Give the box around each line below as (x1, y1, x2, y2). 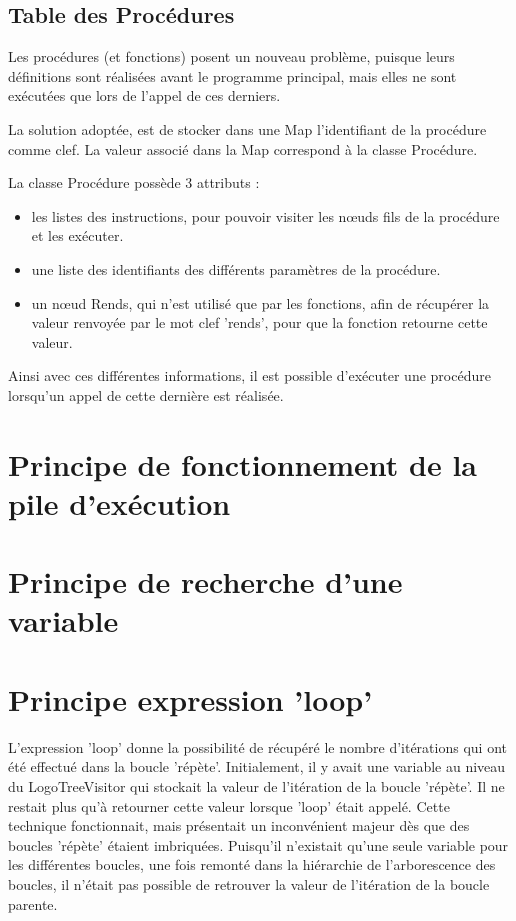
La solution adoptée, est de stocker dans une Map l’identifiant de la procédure (8, 118, 487, 139)
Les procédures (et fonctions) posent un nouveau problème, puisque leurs (8, 46, 455, 67)
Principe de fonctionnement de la (8, 443, 477, 484)
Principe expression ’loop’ (8, 678, 373, 719)
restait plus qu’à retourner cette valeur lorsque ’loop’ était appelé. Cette (8, 795, 450, 816)
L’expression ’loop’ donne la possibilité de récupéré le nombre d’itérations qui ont (8, 736, 507, 757)
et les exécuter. (31, 225, 124, 246)
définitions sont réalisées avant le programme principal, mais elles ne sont (8, 65, 457, 86)
